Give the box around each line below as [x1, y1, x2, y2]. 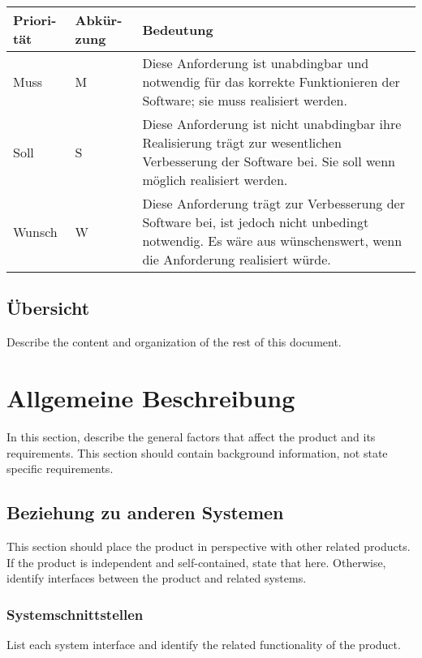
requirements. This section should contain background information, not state [6, 444, 388, 461]
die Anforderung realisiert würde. [142, 250, 331, 269]
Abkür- [75, 11, 123, 29]
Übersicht [6, 295, 90, 320]
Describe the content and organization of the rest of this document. [6, 333, 342, 351]
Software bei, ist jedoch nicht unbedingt [142, 213, 369, 231]
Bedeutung [142, 19, 213, 39]
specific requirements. [6, 460, 114, 477]
